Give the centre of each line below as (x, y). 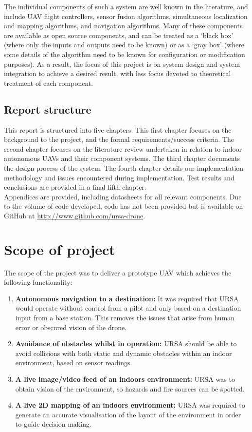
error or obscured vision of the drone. (71, 327)
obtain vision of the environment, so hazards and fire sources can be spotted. (130, 388)
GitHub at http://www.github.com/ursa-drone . (75, 215)
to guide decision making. (53, 424)
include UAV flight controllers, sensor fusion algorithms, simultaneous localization (126, 16)
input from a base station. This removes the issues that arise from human (125, 317)
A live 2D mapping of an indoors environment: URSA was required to (130, 405)
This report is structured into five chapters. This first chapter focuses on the (118, 129)
